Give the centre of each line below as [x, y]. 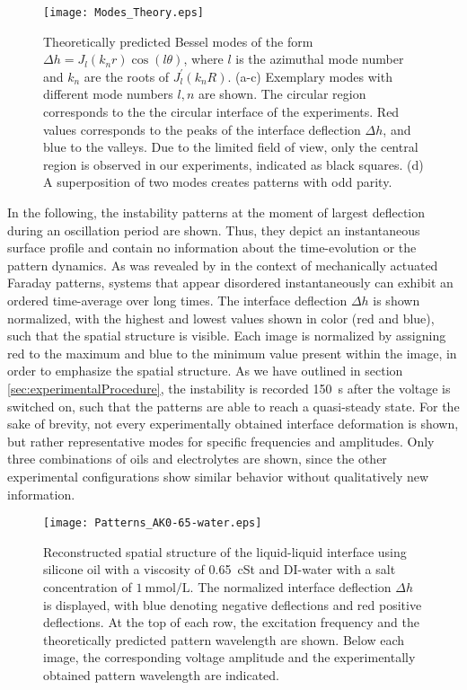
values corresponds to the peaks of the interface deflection [202, 129]
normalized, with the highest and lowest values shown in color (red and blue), [221, 318]
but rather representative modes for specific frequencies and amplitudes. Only [221, 441]
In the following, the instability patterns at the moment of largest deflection [216, 212]
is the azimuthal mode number [320, 59]
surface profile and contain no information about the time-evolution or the [212, 248]
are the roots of [127, 76]
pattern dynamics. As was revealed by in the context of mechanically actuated [223, 265]
